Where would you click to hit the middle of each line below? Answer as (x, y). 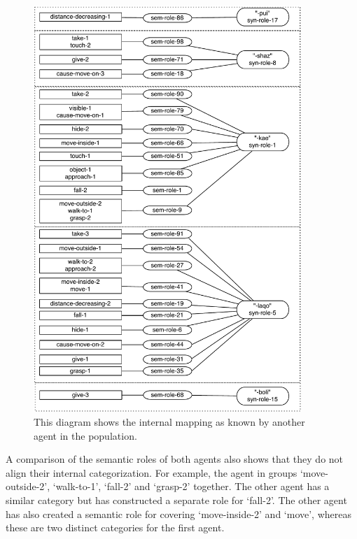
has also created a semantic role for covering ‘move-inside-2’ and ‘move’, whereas (179, 513)
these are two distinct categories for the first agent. (115, 527)
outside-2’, (28, 486)
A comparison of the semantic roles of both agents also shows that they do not (175, 459)
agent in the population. (85, 435)
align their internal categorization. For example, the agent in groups (152, 472)
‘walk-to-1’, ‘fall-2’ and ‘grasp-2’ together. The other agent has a (191, 486)
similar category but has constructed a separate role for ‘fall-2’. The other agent (176, 500)
